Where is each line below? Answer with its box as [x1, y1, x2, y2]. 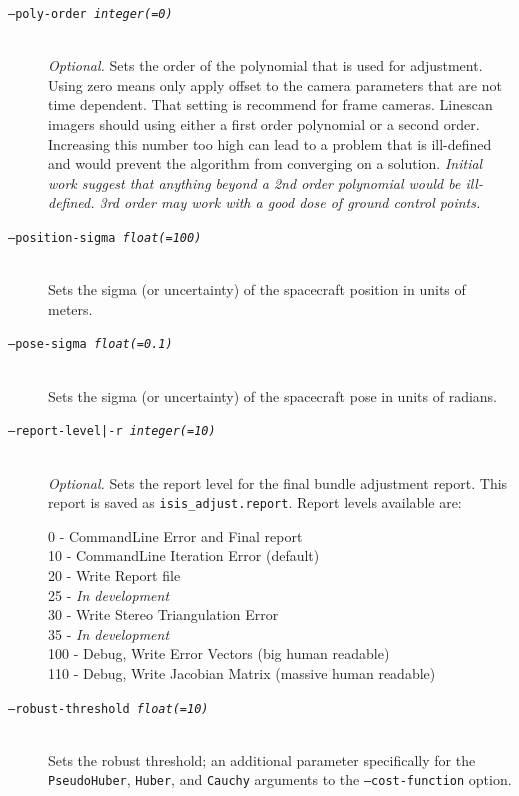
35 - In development [48, 623, 170, 644]
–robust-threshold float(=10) [8, 701, 209, 716]
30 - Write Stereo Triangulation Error [48, 604, 279, 625]
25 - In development [48, 584, 170, 605]
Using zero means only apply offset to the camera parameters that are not [48, 74, 502, 95]
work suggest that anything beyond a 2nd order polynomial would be [48, 172, 461, 193]
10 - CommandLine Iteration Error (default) [48, 545, 320, 566]
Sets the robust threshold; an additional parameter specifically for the [48, 749, 476, 770]
